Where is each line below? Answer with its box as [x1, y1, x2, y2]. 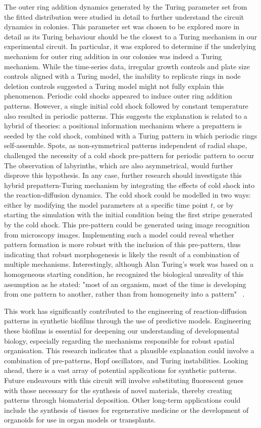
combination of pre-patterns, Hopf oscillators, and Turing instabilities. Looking [4, 355, 248, 365]
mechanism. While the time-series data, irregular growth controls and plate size [4, 61, 250, 71]
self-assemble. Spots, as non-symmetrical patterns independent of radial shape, [4, 140, 247, 151]
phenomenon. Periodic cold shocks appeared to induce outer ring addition [4, 90, 232, 101]
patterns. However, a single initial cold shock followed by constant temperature [4, 100, 248, 111]
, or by [213, 199, 234, 210]
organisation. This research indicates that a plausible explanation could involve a [4, 345, 254, 356]
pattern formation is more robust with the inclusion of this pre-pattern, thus [4, 239, 241, 250]
